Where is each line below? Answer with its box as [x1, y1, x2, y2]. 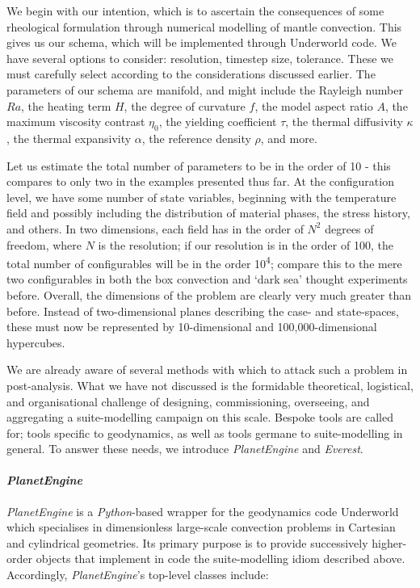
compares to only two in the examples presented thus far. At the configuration [6, 173, 394, 190]
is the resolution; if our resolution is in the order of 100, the [98, 236, 393, 253]
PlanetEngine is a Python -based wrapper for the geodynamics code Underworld [6, 502, 399, 519]
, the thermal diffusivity [285, 113, 403, 130]
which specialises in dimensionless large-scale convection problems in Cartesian [6, 519, 396, 535]
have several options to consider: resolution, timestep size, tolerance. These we [6, 49, 393, 66]
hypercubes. [6, 334, 65, 351]
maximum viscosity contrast [6, 113, 145, 130]
